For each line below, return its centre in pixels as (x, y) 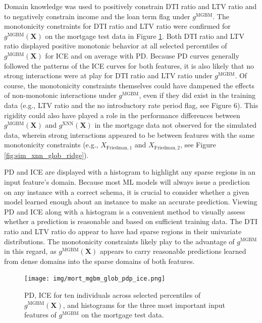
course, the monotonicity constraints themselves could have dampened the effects (129, 85)
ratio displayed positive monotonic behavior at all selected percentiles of (116, 46)
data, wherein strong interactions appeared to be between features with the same (129, 134)
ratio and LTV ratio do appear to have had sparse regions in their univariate (123, 231)
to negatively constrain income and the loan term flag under (97, 16)
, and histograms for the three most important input (144, 305)
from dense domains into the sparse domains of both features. (99, 261)
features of (40, 315)
